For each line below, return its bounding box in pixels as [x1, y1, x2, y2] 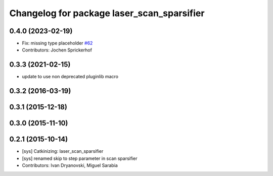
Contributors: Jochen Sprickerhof [22, 47, 92, 53]
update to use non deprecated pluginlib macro [22, 74, 119, 80]
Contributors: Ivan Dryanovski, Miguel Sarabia [22, 162, 118, 168]
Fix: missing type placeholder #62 [22, 40, 93, 46]
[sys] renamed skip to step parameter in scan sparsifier [22, 155, 138, 161]
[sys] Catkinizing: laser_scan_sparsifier [22, 148, 104, 154]
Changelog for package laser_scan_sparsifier [9, 8, 205, 19]
